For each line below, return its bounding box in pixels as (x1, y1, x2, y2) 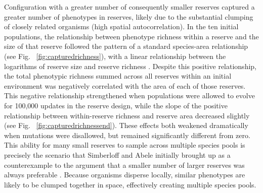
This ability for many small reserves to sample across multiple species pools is (4, 140, 245, 150)
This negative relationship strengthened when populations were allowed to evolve (4, 90, 255, 101)
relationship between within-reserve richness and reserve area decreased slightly (4, 110, 250, 120)
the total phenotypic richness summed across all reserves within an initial (4, 71, 232, 81)
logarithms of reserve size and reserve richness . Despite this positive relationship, (4, 60, 256, 71)
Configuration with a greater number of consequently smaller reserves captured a (4, 2, 255, 12)
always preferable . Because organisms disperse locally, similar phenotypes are (4, 169, 245, 180)
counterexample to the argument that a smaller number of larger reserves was (4, 159, 245, 170)
